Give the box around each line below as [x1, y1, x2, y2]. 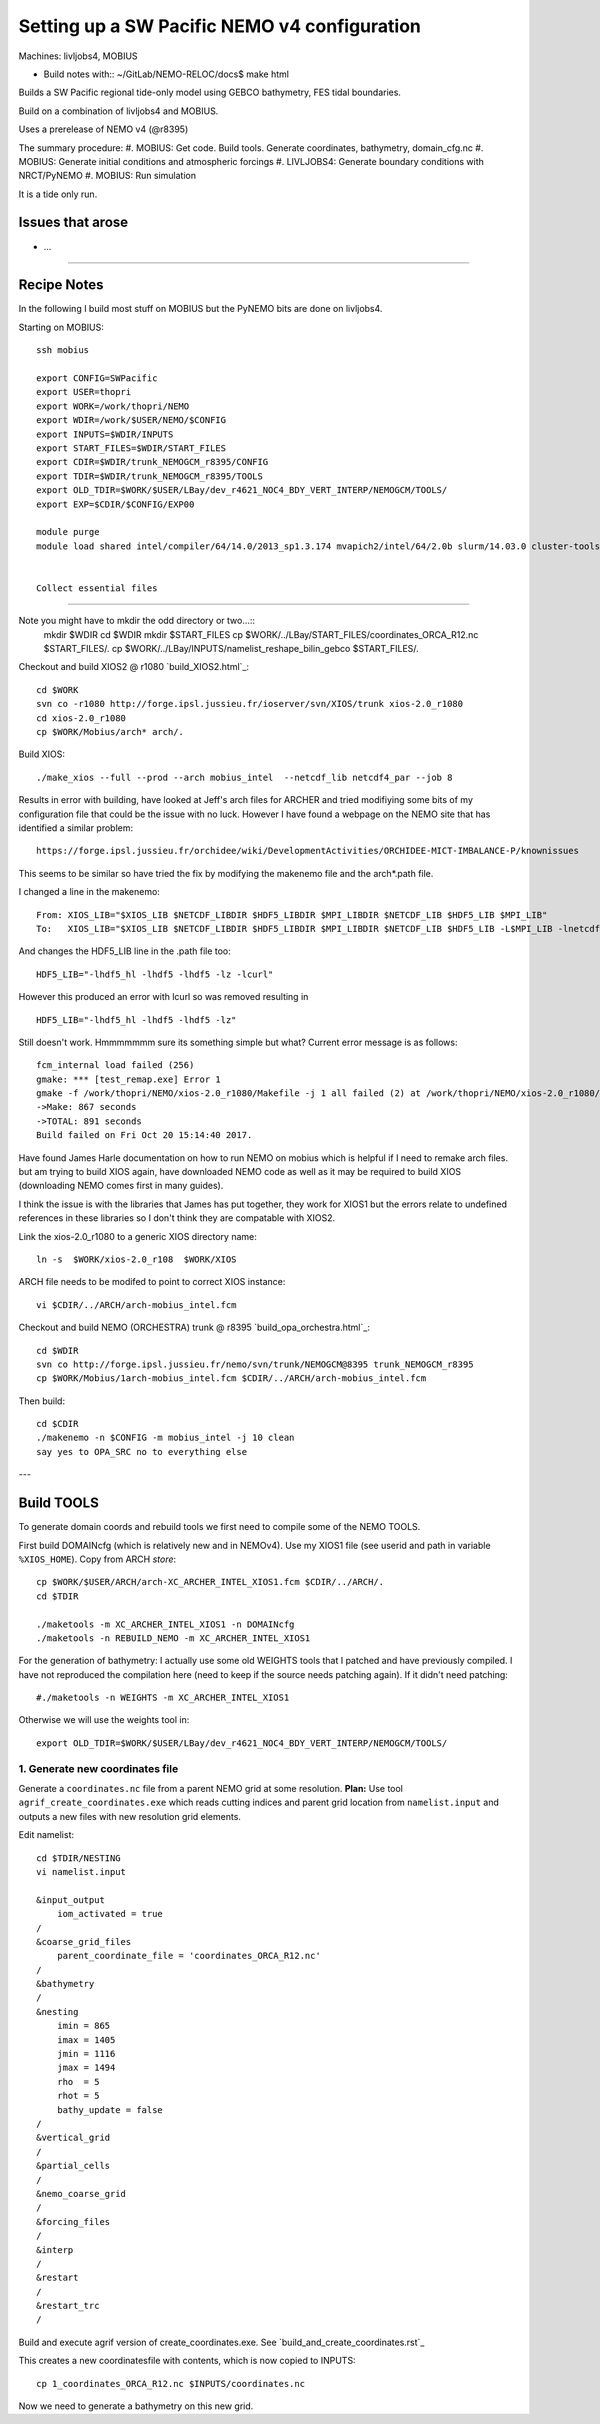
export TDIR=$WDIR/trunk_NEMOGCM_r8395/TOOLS [36, 470, 264, 482]
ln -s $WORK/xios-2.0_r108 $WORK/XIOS [36, 1253, 237, 1265]
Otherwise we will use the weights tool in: [18, 1714, 190, 1726]
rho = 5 [56, 2076, 100, 2087]
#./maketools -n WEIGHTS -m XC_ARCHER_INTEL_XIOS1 [36, 1692, 290, 1704]
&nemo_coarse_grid [36, 2188, 127, 2199]
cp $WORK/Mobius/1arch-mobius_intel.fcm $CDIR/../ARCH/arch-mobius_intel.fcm [36, 1373, 427, 1384]
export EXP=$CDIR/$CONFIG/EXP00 [36, 498, 195, 510]
